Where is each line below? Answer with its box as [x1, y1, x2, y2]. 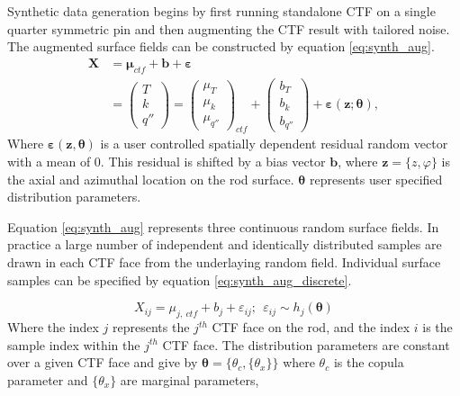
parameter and [7, 370, 88, 389]
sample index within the [7, 335, 140, 354]
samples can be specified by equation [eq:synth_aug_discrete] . [7, 270, 352, 289]
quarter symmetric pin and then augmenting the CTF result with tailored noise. [7, 19, 450, 38]
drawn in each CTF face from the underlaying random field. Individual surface [7, 253, 441, 272]
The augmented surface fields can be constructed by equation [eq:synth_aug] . [7, 37, 435, 56]
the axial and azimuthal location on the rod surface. [7, 169, 294, 188]
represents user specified [309, 169, 443, 188]
